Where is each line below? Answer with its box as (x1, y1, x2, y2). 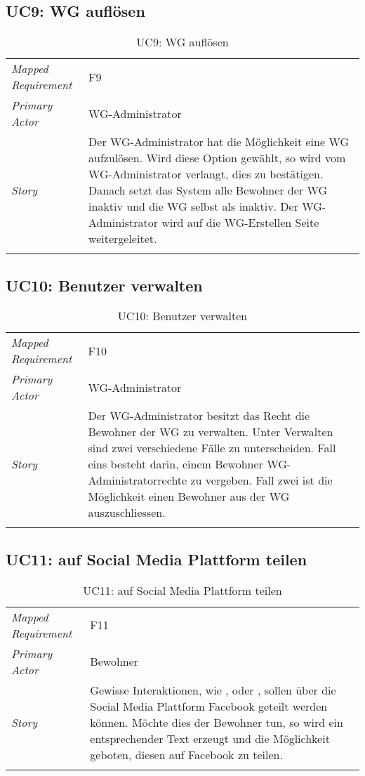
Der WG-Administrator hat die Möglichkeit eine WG (88, 133, 349, 150)
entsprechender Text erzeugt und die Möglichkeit (90, 730, 330, 747)
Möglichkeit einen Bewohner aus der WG (88, 488, 290, 505)
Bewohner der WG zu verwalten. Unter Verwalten (88, 423, 333, 440)
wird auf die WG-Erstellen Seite (161, 214, 319, 231)
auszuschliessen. (88, 504, 166, 521)
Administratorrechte (88, 472, 187, 489)
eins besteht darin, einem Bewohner (88, 456, 263, 473)
